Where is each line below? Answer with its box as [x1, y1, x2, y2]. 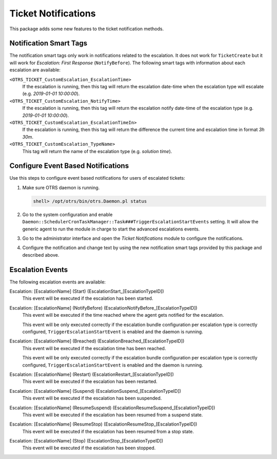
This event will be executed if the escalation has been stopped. [22, 445, 156, 451]
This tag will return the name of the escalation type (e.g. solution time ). [22, 148, 172, 154]
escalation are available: [9, 67, 61, 73]
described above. [22, 252, 60, 258]
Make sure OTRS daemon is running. [22, 184, 100, 190]
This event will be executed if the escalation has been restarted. [22, 378, 157, 385]
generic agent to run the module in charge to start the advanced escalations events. [22, 226, 200, 232]
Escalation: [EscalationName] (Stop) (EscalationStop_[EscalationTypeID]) [9, 438, 164, 444]
